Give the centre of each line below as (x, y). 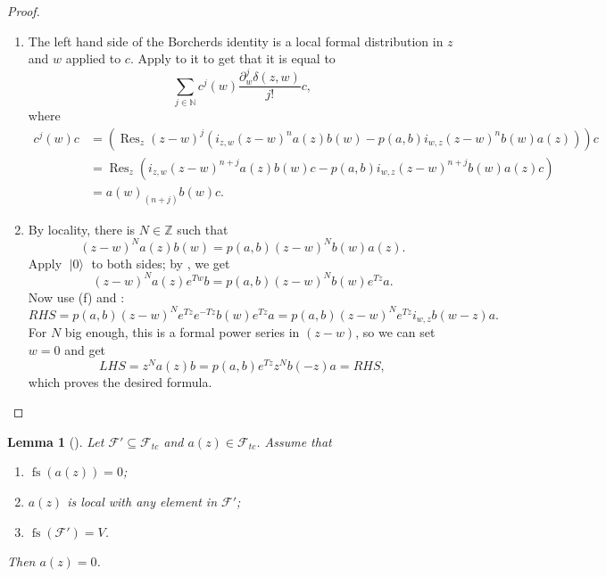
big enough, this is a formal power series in (182, 332)
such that (203, 229)
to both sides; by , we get (161, 263)
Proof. (24, 11)
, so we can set (395, 332)
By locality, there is (82, 229)
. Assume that (294, 441)
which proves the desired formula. (120, 381)
